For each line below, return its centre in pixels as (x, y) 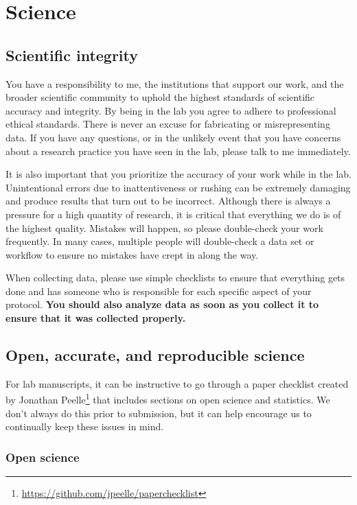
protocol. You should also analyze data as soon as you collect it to (162, 304)
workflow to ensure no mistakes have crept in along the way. (132, 254)
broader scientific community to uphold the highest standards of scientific (160, 97)
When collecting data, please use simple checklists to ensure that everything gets (175, 278)
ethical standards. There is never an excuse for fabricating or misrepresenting (168, 124)
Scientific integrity (72, 55)
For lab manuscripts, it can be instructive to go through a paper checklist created (177, 383)
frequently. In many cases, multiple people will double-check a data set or (160, 241)
